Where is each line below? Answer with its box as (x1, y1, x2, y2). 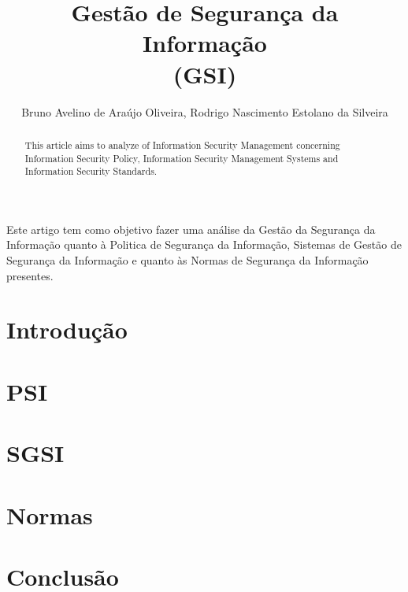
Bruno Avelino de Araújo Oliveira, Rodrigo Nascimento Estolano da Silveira (21, 103, 388, 120)
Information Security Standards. (24, 165, 158, 178)
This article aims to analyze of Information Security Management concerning (24, 138, 340, 151)
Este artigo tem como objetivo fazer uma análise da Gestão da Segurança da (6, 220, 376, 237)
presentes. (6, 267, 54, 283)
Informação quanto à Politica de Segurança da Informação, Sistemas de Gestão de (6, 236, 402, 253)
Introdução (6, 313, 128, 346)
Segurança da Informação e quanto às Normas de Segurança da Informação (6, 252, 369, 268)
